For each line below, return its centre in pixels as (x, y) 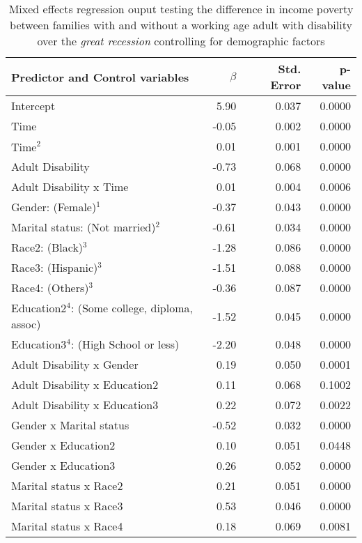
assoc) (26, 324)
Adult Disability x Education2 (85, 384)
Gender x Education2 (63, 445)
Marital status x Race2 (67, 485)
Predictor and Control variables (100, 77)
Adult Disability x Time (70, 186)
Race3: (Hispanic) (55, 267)
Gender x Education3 (63, 465)
